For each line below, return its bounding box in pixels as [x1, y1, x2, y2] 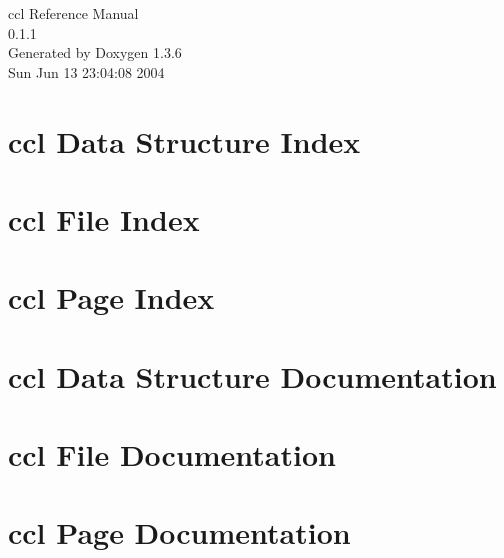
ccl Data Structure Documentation [8, 355, 497, 396]
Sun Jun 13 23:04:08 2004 [8, 61, 165, 82]
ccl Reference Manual [8, 3, 139, 23]
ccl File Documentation [8, 434, 336, 475]
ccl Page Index [8, 277, 215, 318]
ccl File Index [8, 198, 200, 239]
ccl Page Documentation [8, 512, 351, 553]
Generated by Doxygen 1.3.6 [8, 42, 182, 63]
